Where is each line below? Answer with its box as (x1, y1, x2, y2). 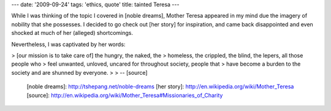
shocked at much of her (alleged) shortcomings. (11, 29, 133, 37)
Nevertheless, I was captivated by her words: (11, 40, 126, 48)
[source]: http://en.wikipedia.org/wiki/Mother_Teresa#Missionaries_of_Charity (26, 91, 223, 99)
